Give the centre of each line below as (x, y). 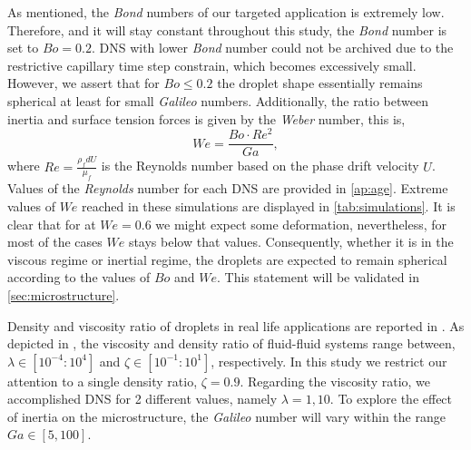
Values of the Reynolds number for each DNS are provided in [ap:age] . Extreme (228, 188)
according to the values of (79, 277)
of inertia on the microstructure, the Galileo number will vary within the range (226, 416)
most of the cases (55, 242)
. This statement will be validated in (318, 277)
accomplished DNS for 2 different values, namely (142, 399)
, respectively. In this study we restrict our (329, 361)
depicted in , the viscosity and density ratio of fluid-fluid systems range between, (231, 343)
